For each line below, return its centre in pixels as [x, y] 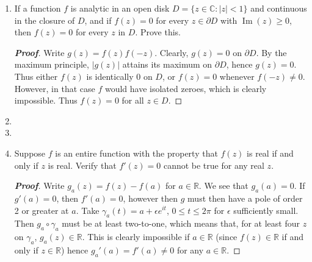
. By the [271, 52]
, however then [151, 198]
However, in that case [55, 88]
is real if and [270, 153]
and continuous [279, 8]
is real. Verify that [82, 165]
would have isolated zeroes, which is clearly [186, 88]
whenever [237, 76]
